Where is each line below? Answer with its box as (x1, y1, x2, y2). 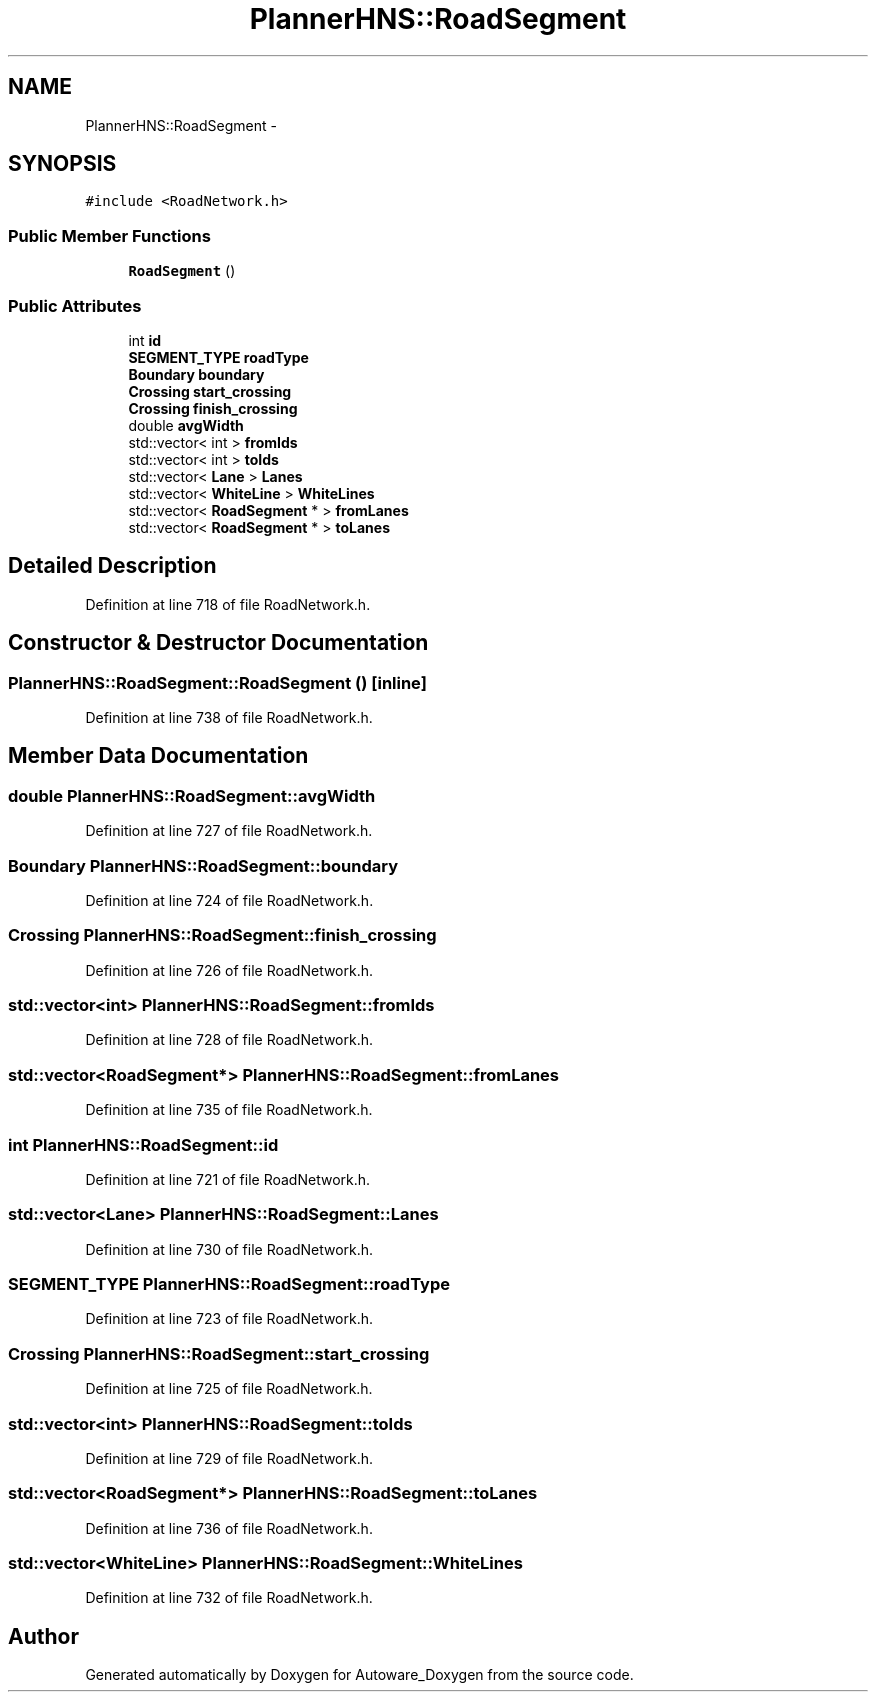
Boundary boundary (128, 365, 265, 383)
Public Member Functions (8, 225, 211, 246)
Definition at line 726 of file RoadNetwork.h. (85, 961, 374, 979)
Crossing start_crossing (128, 382, 292, 400)
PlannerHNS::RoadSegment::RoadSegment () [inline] (8, 672, 427, 693)
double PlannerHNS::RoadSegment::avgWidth (8, 785, 376, 806)
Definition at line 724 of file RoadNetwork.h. (85, 891, 374, 909)
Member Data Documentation (8, 743, 309, 769)
